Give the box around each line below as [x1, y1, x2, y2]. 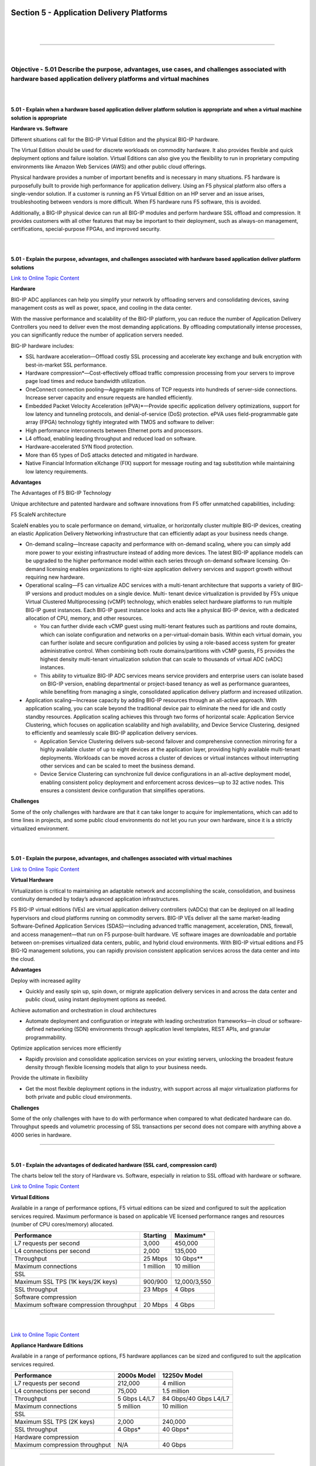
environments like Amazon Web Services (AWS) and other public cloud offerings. [11, 163, 207, 170]
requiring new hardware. [25, 573, 85, 581]
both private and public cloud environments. [25, 1094, 132, 1101]
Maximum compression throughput [14, 1441, 111, 1449]
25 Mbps [143, 1255, 168, 1263]
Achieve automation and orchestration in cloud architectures [11, 1006, 157, 1014]
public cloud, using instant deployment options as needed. [25, 996, 167, 1003]
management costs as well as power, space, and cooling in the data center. [11, 304, 193, 311]
